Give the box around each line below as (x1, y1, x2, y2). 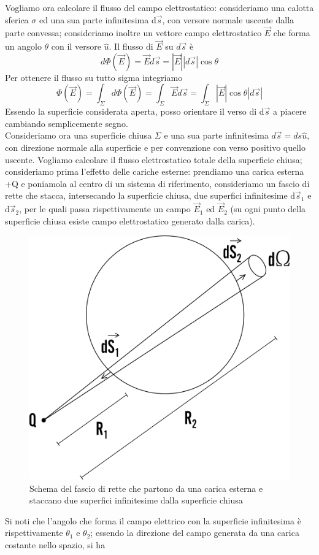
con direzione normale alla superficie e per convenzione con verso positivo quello (5, 140, 306, 153)
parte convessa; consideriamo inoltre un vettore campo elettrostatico (5, 26, 262, 39)
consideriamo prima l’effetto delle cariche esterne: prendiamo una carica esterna (5, 165, 304, 178)
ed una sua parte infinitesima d (39, 13, 156, 26)
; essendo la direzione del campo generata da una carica (90, 526, 299, 539)
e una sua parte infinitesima (164, 129, 269, 142)
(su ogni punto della (230, 202, 306, 215)
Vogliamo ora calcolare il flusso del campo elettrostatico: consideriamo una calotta (5, 1, 314, 13)
